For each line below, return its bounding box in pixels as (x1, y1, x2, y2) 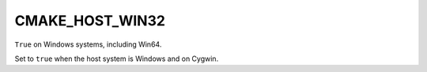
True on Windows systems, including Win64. (14, 40, 162, 49)
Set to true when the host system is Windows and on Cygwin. (14, 54, 219, 63)
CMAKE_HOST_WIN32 (14, 12, 166, 29)
